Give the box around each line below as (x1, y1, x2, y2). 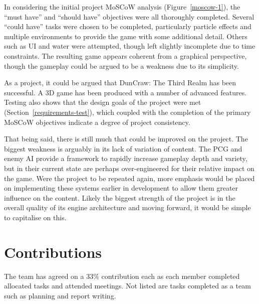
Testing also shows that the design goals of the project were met (4, 97, 201, 107)
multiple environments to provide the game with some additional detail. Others (4, 31, 247, 41)
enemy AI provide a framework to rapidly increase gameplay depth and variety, (4, 153, 247, 164)
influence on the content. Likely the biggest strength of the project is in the (4, 192, 235, 203)
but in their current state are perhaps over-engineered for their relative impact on (4, 163, 254, 173)
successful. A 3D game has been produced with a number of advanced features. (4, 87, 247, 97)
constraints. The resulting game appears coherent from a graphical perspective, (4, 50, 247, 61)
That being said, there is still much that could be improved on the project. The (4, 133, 248, 144)
